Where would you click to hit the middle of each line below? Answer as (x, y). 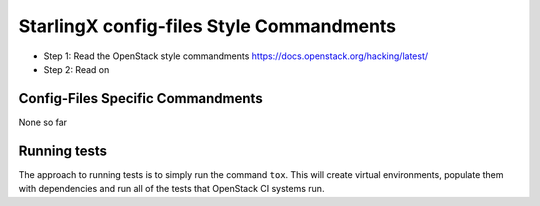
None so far (43, 122)
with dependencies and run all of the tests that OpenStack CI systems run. (171, 189)
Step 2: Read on (76, 69)
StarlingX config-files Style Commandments (207, 26)
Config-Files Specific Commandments (141, 98)
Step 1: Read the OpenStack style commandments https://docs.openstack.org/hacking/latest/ (236, 56)
